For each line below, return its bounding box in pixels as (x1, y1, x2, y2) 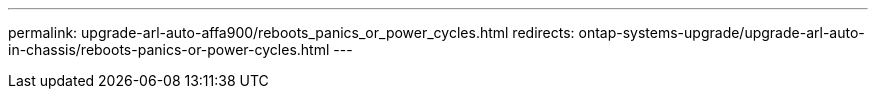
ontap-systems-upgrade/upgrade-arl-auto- (578, 24, 865, 41)
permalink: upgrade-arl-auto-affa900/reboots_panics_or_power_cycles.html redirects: (8, 24, 575, 41)
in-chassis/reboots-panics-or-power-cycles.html (8, 41, 330, 58)
